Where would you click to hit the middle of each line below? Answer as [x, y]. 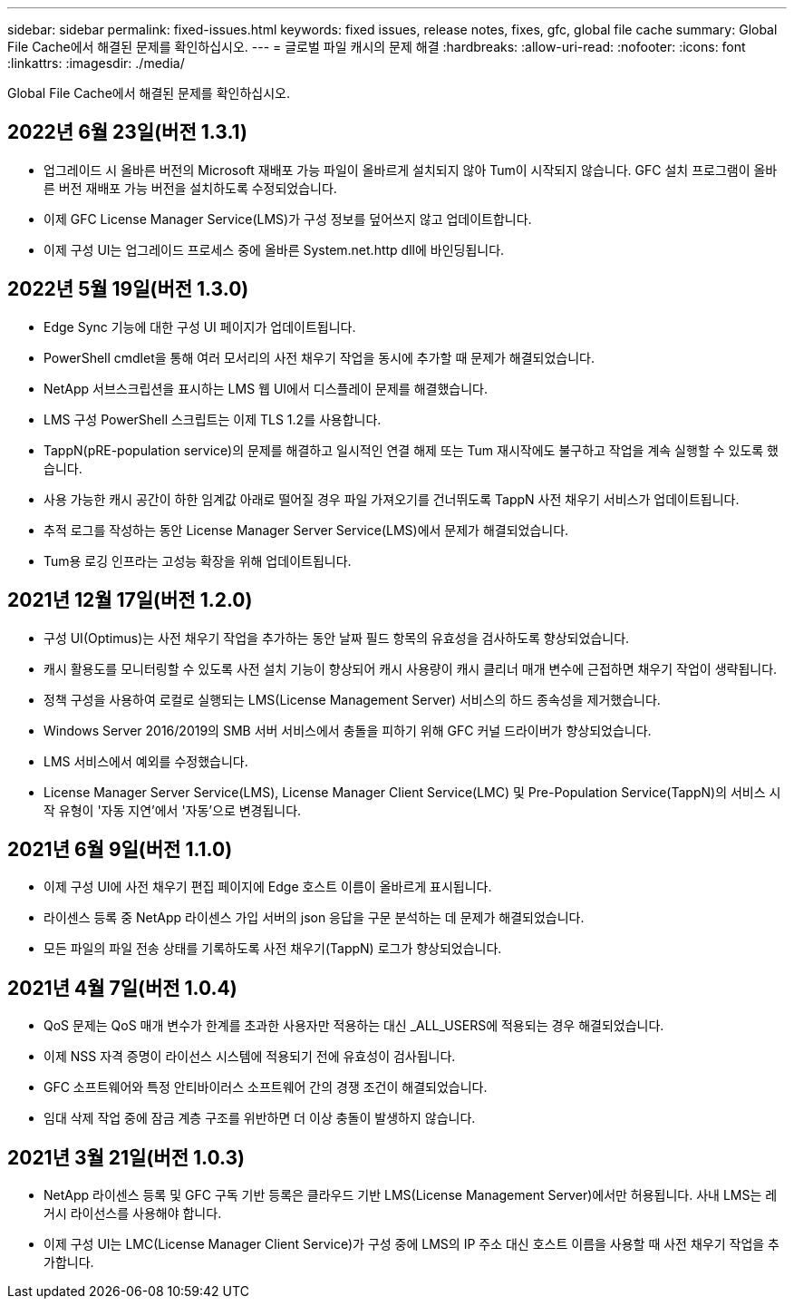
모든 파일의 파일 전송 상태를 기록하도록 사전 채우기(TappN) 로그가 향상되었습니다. [273, 949]
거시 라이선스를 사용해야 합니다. [133, 1213]
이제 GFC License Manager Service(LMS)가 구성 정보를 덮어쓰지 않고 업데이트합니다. [288, 219]
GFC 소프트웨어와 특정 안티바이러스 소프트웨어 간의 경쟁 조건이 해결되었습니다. [266, 1087]
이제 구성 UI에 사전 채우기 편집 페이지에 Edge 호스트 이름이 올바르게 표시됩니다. [268, 887]
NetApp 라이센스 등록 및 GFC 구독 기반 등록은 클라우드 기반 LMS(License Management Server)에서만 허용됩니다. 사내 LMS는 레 [411, 1195]
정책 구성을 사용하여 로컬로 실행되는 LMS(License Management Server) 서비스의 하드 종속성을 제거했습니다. [352, 699]
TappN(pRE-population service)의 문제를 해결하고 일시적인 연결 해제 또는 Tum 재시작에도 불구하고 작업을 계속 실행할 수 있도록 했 [411, 450]
